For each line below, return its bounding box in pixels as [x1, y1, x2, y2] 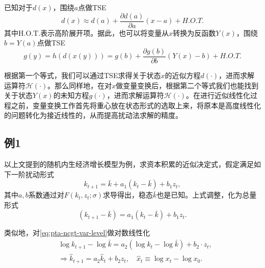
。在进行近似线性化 [185, 90, 250, 101]
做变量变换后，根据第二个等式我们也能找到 [116, 80, 259, 90]
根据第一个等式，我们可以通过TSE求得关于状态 [4, 69, 161, 80]
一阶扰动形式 [11, 168, 54, 179]
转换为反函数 [173, 27, 216, 38]
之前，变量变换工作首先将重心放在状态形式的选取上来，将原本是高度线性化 [11, 100, 261, 110]
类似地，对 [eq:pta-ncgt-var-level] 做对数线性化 [4, 227, 150, 238]
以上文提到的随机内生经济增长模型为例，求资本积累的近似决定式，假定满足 [4, 159, 254, 169]
